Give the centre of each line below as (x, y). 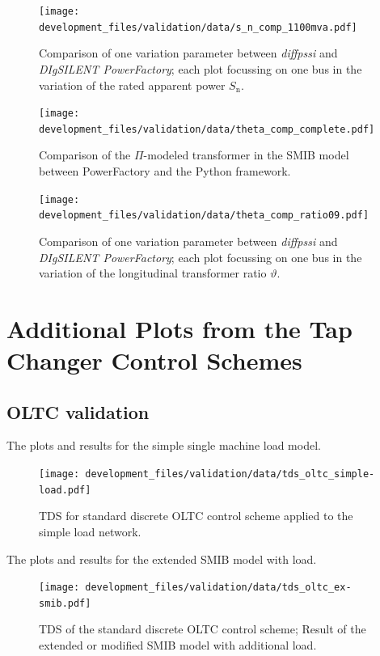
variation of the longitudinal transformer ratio (153, 273)
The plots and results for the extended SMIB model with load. (162, 559)
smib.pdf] (65, 603)
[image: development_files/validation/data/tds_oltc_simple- (207, 474)
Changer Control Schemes (154, 360)
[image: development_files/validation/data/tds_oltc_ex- (195, 588)
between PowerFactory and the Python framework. (165, 171)
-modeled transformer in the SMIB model (246, 155)
